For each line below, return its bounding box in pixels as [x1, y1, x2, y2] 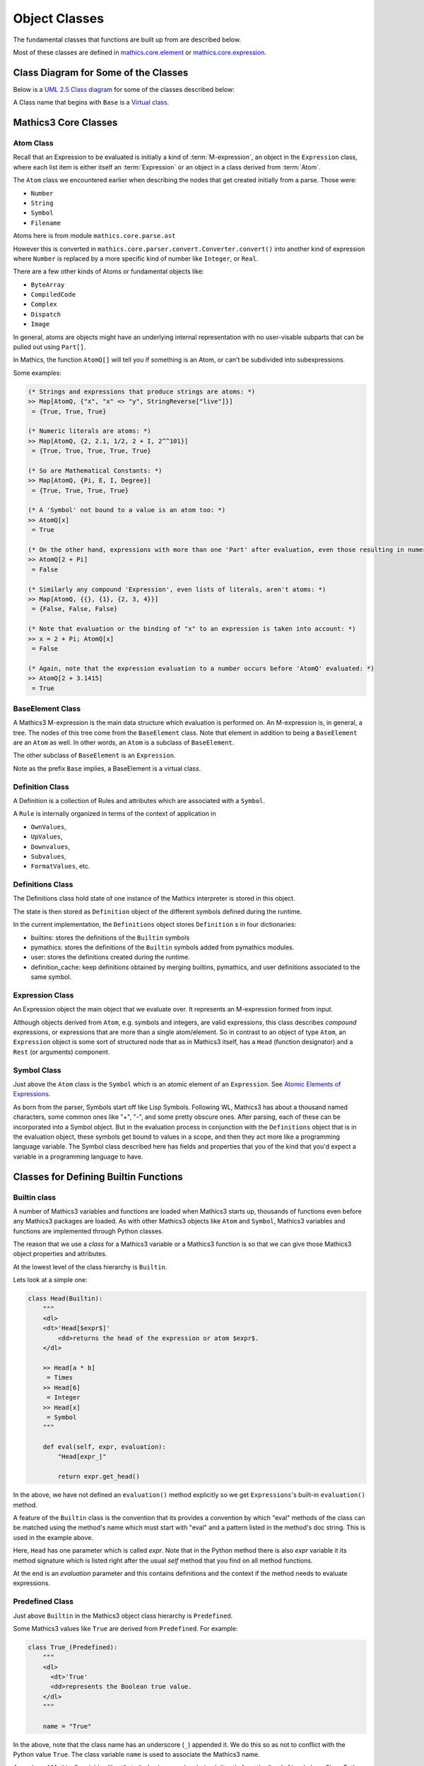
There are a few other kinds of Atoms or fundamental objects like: [13, 267, 204, 275]
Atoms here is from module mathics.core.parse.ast [13, 232, 176, 240]
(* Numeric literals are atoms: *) [28, 427, 151, 435]
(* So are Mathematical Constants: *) [28, 466, 163, 475]
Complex [30, 300, 58, 309]
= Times [46, 1374, 73, 1382]
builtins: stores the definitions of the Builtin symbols [30, 933, 190, 942]
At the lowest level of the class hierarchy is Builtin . [13, 1262, 167, 1271]
